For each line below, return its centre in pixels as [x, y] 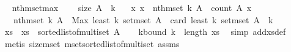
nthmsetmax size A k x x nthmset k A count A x [132, 7]
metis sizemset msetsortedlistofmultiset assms [92, 43]
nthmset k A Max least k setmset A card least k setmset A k [143, 19]
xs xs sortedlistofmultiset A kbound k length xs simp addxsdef [145, 32]
